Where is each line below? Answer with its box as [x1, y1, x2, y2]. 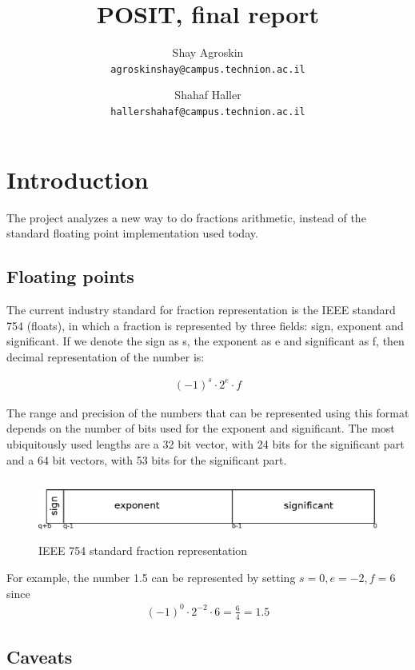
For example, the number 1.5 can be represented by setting [6, 569, 296, 585]
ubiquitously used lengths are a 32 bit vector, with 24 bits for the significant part [6, 436, 405, 453]
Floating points [6, 264, 134, 289]
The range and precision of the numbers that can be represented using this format [6, 404, 409, 421]
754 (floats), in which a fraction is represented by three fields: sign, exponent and [6, 317, 404, 333]
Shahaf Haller [174, 86, 241, 103]
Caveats [6, 644, 73, 668]
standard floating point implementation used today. [6, 225, 258, 241]
